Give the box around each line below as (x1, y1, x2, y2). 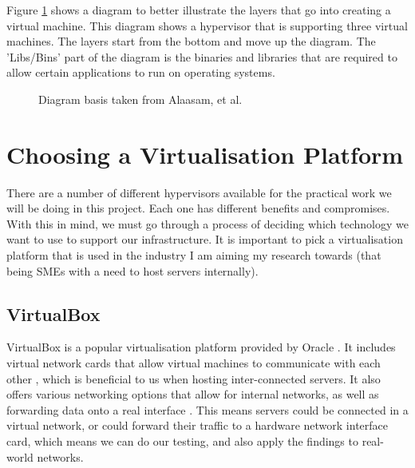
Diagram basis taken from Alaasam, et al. (38, 90, 243, 107)
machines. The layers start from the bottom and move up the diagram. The (6, 33, 376, 50)
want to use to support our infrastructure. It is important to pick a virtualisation (6, 231, 403, 248)
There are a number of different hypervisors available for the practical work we (6, 184, 392, 200)
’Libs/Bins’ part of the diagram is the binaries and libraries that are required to (6, 48, 397, 65)
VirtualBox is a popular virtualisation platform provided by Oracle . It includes (6, 339, 396, 355)
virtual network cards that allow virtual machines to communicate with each (6, 355, 381, 371)
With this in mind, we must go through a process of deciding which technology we (6, 215, 409, 232)
